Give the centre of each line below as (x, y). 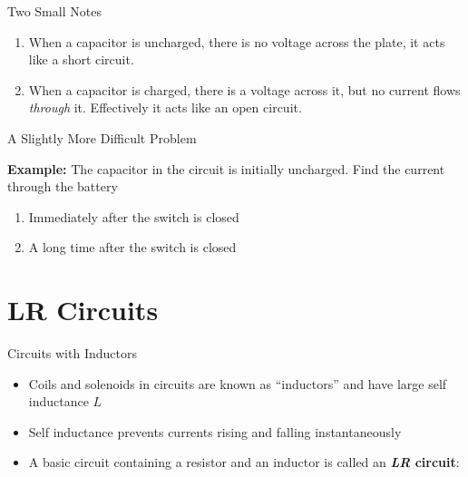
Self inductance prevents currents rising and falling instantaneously (215, 431)
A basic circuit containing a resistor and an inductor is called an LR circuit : (244, 462)
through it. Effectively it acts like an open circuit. (165, 107)
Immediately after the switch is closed (134, 216)
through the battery (63, 186)
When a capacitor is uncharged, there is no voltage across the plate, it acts (237, 41)
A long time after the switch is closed (132, 247)
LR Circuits (83, 310)
